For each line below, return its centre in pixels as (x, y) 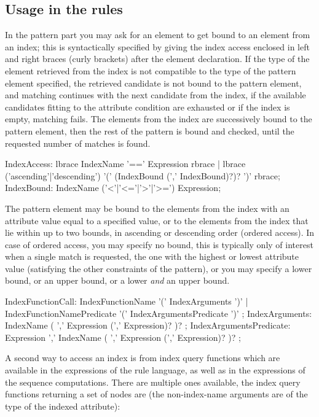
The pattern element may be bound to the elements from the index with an (147, 208)
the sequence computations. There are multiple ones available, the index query (153, 382)
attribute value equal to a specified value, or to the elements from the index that (157, 220)
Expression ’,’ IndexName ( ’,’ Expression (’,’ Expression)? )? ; (123, 337)
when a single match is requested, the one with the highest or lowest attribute (152, 256)
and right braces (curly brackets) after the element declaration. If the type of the (157, 59)
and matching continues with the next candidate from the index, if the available (156, 95)
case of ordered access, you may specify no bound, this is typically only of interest (159, 244)
